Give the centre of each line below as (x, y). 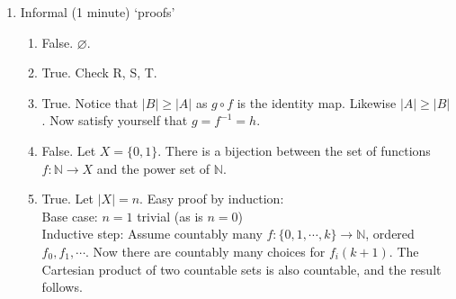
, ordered (390, 234)
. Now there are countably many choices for (206, 251)
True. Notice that (90, 102)
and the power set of (153, 168)
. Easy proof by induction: (212, 199)
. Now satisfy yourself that (115, 120)
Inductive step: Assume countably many (152, 234)
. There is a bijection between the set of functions (294, 150)
